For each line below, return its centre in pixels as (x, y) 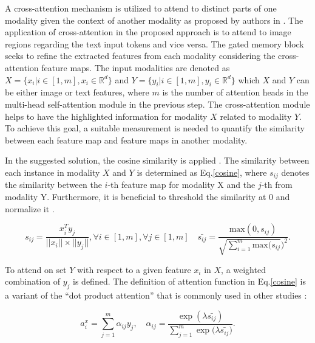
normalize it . (30, 208)
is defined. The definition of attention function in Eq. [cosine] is (189, 281)
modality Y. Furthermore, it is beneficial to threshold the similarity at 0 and (147, 196)
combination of (33, 281)
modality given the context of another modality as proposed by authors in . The (154, 20)
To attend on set (36, 269)
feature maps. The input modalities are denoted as (136, 67)
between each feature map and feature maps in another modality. (126, 140)
